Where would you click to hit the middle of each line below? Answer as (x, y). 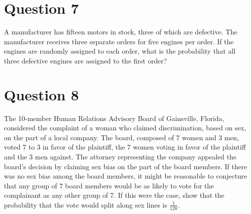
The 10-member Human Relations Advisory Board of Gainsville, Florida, (114, 118)
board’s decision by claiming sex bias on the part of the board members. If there (125, 166)
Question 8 (41, 94)
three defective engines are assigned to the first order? (86, 60)
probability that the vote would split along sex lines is (86, 204)
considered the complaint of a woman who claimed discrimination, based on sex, (125, 128)
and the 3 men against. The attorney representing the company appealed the (120, 156)
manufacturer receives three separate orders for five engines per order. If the (119, 41)
